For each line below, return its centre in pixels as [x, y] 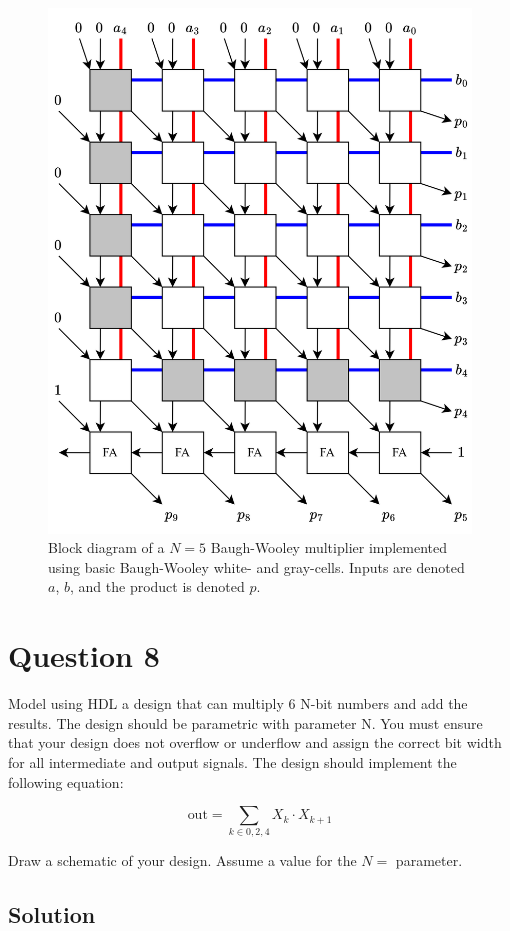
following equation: [66, 781]
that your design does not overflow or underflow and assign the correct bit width [255, 742]
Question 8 [84, 655]
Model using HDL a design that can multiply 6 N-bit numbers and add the [238, 703]
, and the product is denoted [157, 586]
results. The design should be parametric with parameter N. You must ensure [245, 722]
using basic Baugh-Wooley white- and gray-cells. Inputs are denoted [256, 566]
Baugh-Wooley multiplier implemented [329, 547]
